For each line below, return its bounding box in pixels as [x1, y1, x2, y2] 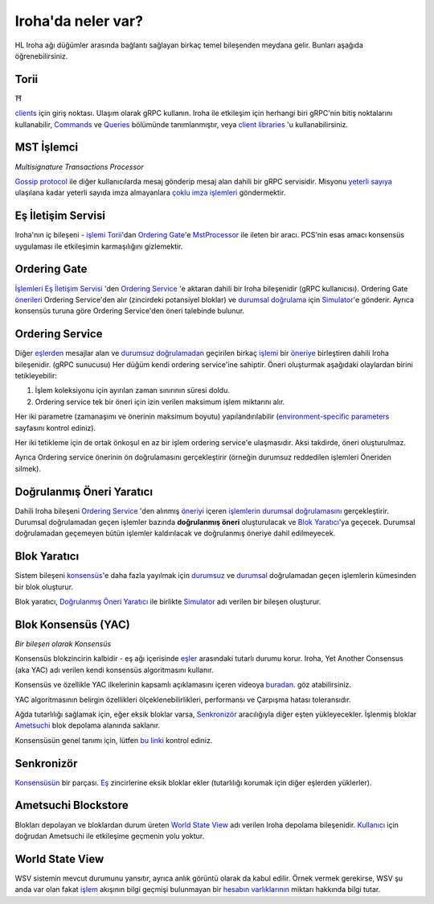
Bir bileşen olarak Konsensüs [14, 639, 112, 648]
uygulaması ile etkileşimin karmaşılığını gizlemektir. [14, 241, 183, 251]
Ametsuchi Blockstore [14, 799, 129, 812]
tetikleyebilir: [14, 370, 58, 380]
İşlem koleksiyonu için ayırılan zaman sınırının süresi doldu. [35, 386, 231, 395]
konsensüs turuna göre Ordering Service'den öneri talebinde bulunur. [14, 306, 245, 316]
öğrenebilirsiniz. [14, 51, 68, 60]
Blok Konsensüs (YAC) [14, 617, 130, 631]
